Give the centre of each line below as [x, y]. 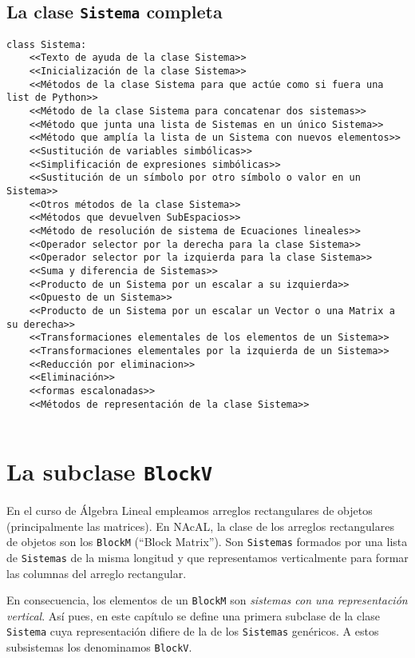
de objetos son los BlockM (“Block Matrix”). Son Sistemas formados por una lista [207, 542]
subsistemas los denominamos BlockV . [99, 647]
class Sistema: [47, 44]
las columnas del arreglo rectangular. [97, 573]
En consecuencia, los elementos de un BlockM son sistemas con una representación [207, 600]
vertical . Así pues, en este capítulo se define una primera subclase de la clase [193, 615]
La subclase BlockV [110, 471]
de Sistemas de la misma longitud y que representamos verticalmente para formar [207, 557]
